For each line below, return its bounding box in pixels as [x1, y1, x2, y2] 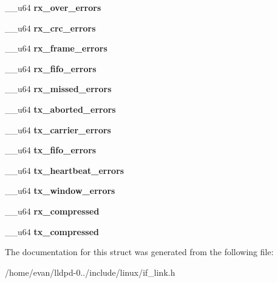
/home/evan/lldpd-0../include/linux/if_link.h [5, 265, 175, 278]
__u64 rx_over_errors [5, 1, 101, 13]
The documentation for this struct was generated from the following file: [5, 245, 274, 258]
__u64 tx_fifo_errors [5, 144, 97, 156]
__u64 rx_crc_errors [5, 21, 96, 34]
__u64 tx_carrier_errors [5, 123, 111, 136]
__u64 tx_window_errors [5, 184, 115, 197]
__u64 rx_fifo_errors [5, 62, 97, 75]
